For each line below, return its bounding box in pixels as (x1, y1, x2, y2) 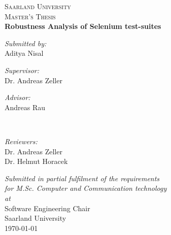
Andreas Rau (5, 102, 46, 112)
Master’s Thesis (5, 11, 56, 21)
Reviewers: (5, 136, 38, 146)
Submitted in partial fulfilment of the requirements (5, 173, 160, 183)
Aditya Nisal (5, 48, 44, 58)
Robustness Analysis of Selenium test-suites (5, 21, 161, 31)
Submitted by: (5, 38, 47, 48)
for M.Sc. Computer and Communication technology (5, 183, 167, 193)
